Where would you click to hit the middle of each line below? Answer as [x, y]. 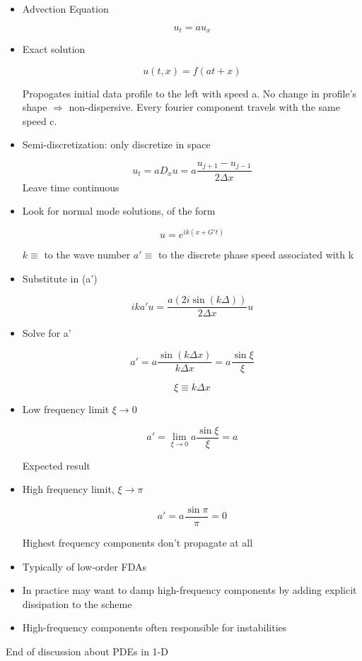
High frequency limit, [68, 489]
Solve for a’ [47, 333]
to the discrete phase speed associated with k [256, 255]
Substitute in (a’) [60, 278]
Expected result [56, 465]
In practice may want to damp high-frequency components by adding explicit [189, 590]
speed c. [40, 120]
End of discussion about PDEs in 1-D [87, 651]
